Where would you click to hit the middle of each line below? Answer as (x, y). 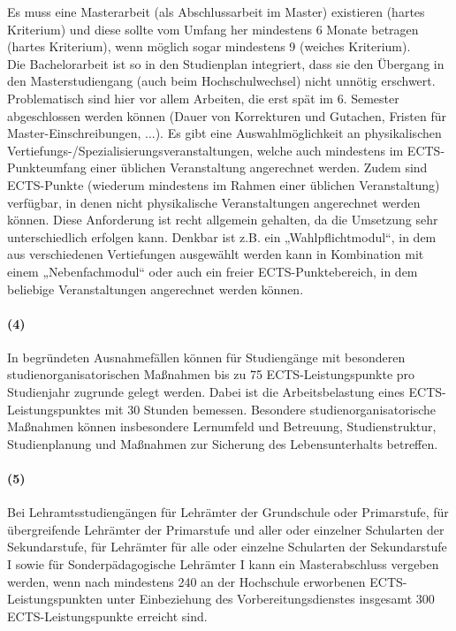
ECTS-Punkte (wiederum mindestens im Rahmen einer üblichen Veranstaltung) (224, 184)
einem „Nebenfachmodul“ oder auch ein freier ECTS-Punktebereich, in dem (213, 271)
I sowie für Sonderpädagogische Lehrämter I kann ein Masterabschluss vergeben (223, 564)
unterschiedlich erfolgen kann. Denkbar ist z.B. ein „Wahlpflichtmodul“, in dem (222, 236)
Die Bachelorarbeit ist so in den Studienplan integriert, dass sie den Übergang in (226, 63)
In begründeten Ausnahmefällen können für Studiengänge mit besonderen (206, 357)
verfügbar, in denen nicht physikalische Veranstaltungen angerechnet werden (214, 202)
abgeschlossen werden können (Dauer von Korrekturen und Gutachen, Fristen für (227, 115)
